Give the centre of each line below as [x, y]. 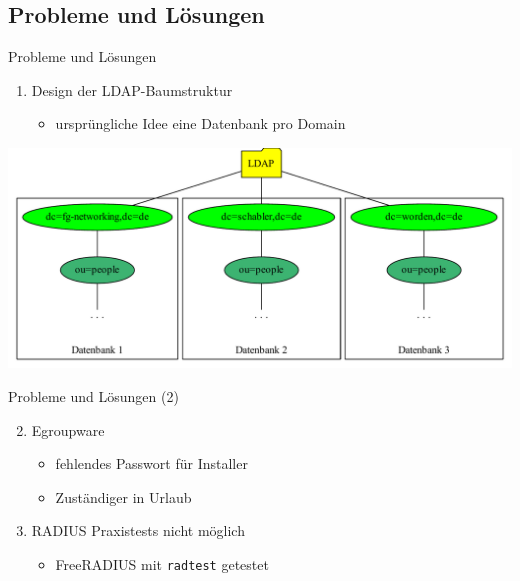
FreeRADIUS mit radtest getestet [162, 564]
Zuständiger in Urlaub [123, 496]
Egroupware [68, 429]
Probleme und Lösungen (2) [93, 396]
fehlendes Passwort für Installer [151, 463]
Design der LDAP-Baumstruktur [132, 89]
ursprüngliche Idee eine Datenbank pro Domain [200, 123]
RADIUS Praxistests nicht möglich [138, 530]
